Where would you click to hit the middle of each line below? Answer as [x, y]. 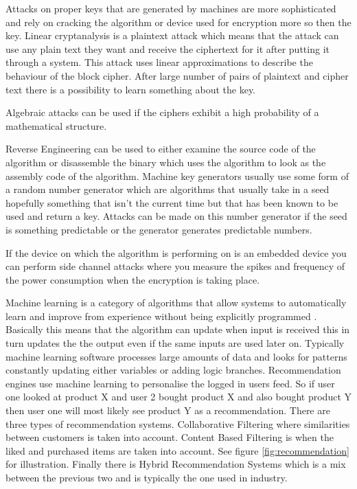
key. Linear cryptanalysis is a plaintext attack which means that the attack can [172, 35]
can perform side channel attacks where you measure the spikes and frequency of [175, 266]
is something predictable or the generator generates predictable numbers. [159, 229]
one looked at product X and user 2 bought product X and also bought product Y [178, 397]
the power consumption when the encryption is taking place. [133, 279]
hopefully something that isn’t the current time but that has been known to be [172, 202]
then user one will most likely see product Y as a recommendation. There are [168, 410]
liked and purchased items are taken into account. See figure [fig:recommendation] [177, 450]
